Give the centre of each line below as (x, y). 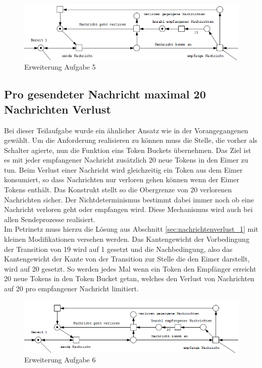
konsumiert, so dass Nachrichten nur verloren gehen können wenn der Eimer (122, 179)
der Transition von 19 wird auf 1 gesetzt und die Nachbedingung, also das (118, 249)
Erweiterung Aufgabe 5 (60, 67)
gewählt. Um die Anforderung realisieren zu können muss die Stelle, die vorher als (131, 140)
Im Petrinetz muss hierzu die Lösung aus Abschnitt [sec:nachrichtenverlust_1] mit (131, 229)
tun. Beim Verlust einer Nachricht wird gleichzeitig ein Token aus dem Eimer (123, 169)
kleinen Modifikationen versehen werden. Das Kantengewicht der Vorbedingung (127, 239)
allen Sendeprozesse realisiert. (50, 219)
